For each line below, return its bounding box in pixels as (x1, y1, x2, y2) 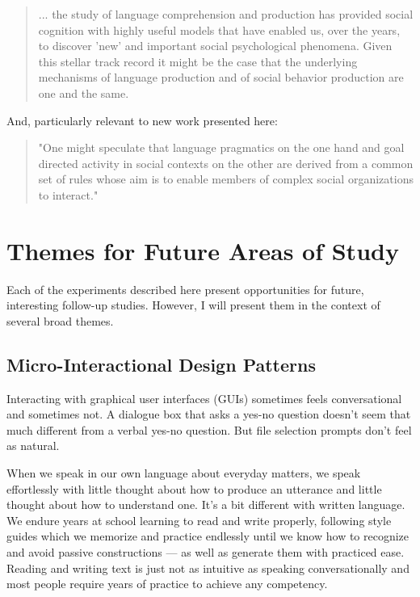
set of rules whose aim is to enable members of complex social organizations (38, 170, 414, 187)
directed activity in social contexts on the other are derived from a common (38, 154, 414, 171)
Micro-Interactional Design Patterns (6, 351, 316, 376)
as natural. (6, 437, 60, 454)
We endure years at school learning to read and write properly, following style (6, 511, 392, 528)
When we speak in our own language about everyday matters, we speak (6, 465, 361, 481)
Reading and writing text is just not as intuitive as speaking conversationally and (6, 559, 409, 576)
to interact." (38, 186, 99, 203)
